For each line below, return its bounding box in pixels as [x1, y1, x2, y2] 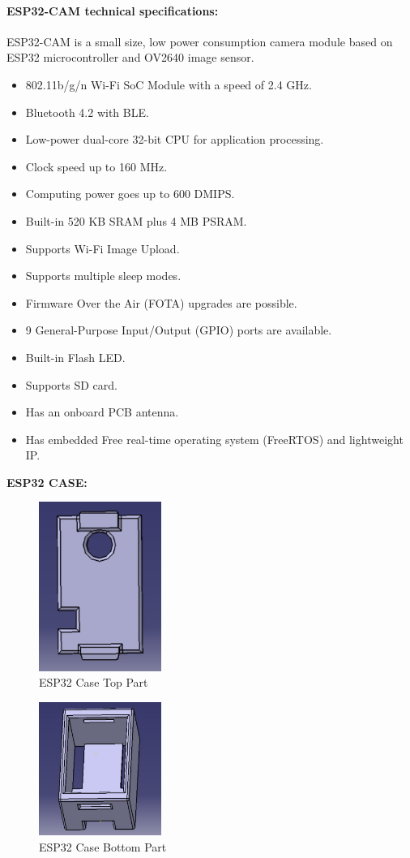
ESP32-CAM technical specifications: [6, 2, 219, 19]
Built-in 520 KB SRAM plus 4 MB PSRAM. [25, 212, 247, 229]
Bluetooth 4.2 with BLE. [25, 103, 149, 120]
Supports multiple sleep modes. [25, 267, 182, 284]
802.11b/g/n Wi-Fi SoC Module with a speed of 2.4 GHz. [25, 75, 312, 93]
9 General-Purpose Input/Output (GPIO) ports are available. [25, 321, 332, 338]
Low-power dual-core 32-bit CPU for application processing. [25, 131, 324, 148]
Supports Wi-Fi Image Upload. [25, 239, 180, 257]
